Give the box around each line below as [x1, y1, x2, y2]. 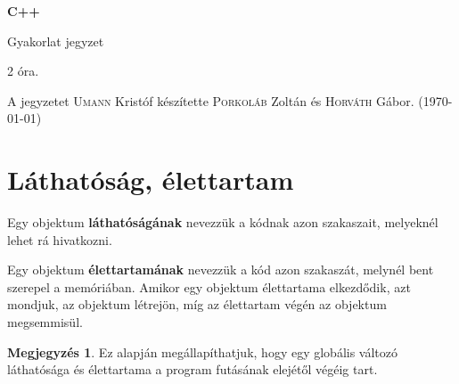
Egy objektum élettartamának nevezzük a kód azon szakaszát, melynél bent [7, 260, 434, 279]
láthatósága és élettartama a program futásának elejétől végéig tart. [7, 360, 378, 379]
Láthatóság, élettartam [7, 161, 294, 198]
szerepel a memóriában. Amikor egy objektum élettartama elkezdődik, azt [7, 277, 411, 296]
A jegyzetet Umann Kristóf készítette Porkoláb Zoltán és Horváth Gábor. [7, 91, 414, 110]
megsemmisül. [7, 313, 83, 331]
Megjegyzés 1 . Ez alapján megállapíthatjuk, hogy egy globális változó [7, 342, 398, 361]
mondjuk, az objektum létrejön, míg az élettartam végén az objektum [7, 295, 387, 314]
